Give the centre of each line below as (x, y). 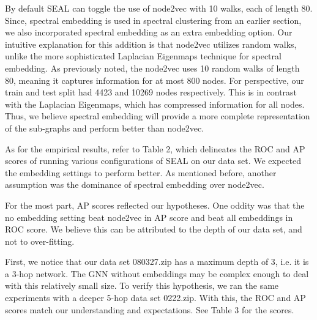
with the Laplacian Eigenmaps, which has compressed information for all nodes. (155, 104)
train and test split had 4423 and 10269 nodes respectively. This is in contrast (151, 92)
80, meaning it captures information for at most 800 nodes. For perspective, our (155, 80)
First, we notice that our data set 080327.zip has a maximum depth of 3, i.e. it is (157, 262)
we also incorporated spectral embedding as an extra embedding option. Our (149, 32)
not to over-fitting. (40, 241)
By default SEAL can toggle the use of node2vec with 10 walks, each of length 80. (159, 8)
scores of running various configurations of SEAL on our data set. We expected (153, 161)
